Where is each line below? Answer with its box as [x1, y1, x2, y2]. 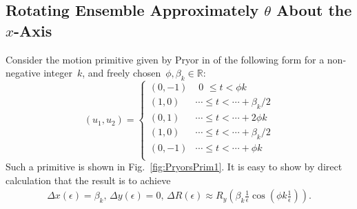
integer [43, 66, 72, 80]
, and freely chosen [82, 66, 161, 80]
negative [6, 66, 41, 80]
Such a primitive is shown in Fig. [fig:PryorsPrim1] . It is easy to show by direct [6, 159, 343, 174]
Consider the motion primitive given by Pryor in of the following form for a [6, 52, 325, 66]
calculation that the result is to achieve [6, 172, 171, 187]
